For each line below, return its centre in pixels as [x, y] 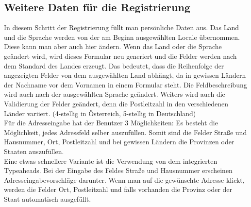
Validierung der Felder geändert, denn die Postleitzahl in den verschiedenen [116, 103]
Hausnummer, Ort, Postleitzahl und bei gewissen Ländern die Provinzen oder [119, 142]
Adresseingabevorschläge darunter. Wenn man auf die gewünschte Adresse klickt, [124, 180]
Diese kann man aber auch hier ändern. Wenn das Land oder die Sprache [113, 46]
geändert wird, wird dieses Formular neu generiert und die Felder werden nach [120, 56]
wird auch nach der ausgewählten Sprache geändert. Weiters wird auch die [115, 94]
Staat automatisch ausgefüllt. [48, 198]
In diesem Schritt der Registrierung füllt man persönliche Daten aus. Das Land [121, 27]
